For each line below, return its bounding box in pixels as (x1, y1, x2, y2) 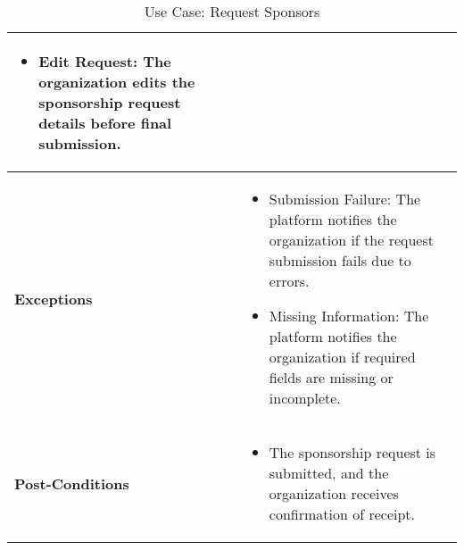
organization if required (269, 346, 416, 367)
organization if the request (269, 229, 434, 250)
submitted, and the (269, 462, 389, 483)
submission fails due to (269, 250, 411, 271)
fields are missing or (269, 367, 394, 387)
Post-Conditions (14, 472, 129, 494)
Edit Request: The (38, 51, 171, 71)
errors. (269, 271, 310, 291)
